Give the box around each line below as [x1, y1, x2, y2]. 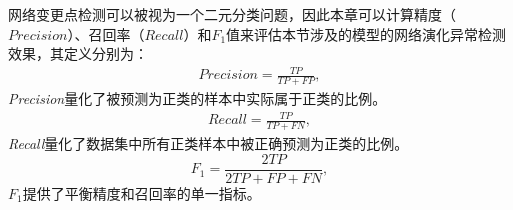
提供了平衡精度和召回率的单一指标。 [22, 182, 261, 203]
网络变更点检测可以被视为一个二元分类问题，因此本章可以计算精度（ [8, 4, 456, 24]
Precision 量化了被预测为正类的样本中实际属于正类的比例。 [8, 88, 387, 109]
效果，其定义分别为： [8, 43, 148, 64]
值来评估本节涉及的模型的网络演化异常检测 [226, 23, 507, 44]
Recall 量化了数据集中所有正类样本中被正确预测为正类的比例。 [8, 133, 409, 154]
